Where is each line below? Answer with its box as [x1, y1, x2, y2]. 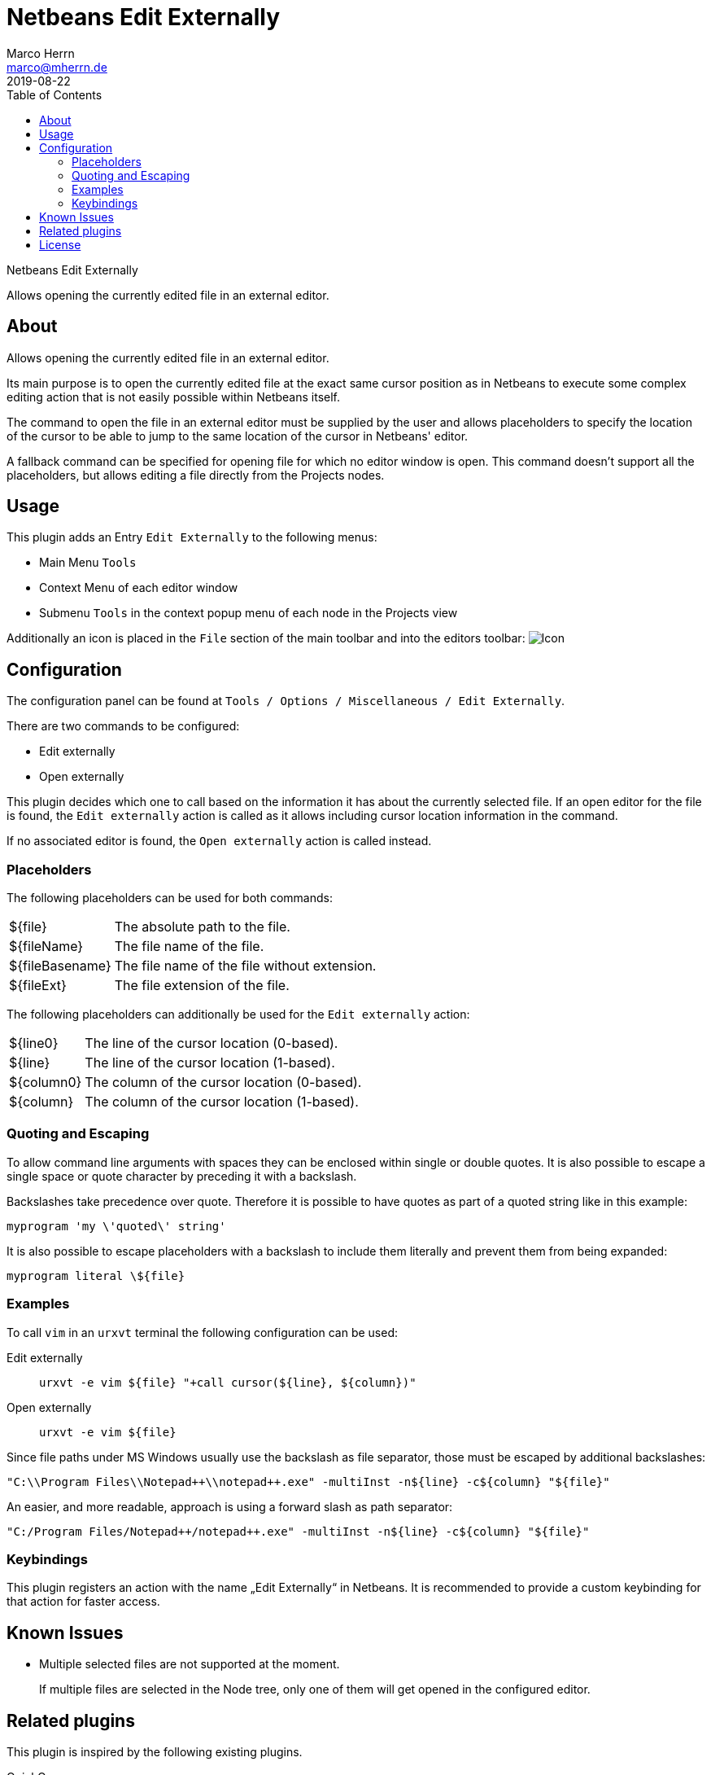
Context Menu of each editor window [39, 581, 238, 595]
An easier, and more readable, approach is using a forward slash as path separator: [7, 1499, 453, 1514]
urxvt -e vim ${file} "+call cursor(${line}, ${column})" [39, 1375, 417, 1389]
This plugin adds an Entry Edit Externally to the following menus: [7, 530, 377, 545]
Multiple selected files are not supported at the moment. [39, 1657, 340, 1672]
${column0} [9, 1074, 82, 1091]
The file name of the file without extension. [114, 958, 377, 975]
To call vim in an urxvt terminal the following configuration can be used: [7, 1325, 399, 1339]
